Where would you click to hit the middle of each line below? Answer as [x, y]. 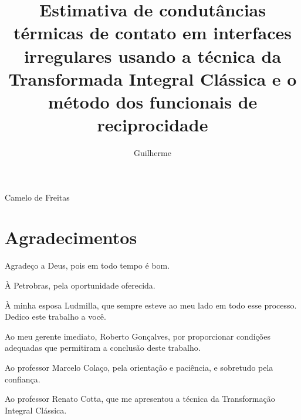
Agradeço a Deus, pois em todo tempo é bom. [87, 265]
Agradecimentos [71, 237]
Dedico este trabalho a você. [55, 316]
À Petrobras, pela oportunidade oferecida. [80, 285]
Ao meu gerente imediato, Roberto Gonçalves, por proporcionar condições [138, 336]
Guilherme [153, 153]
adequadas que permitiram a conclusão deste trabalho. [103, 348]
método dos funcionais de [153, 101]
